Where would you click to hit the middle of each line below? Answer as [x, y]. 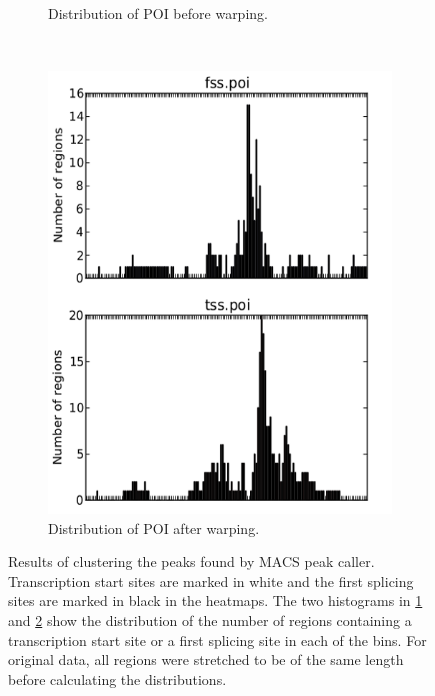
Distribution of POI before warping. [158, 13]
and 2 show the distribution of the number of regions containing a [210, 620]
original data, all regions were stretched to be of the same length [206, 659]
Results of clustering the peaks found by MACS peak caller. [191, 561]
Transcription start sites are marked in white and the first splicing [211, 580]
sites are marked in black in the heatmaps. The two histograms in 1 [215, 600]
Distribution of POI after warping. [154, 527]
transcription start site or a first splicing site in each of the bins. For [217, 639]
